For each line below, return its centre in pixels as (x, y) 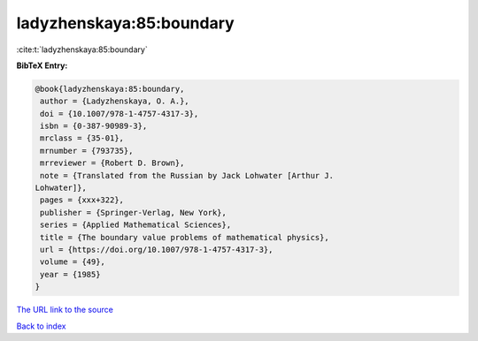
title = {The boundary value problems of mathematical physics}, (185, 237)
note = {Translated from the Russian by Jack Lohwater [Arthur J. (187, 175)
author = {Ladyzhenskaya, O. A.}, (115, 101)
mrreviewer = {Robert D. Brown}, (112, 163)
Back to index (41, 326)
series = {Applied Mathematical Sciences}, (136, 225)
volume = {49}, (73, 262)
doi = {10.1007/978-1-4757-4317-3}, (119, 114)
